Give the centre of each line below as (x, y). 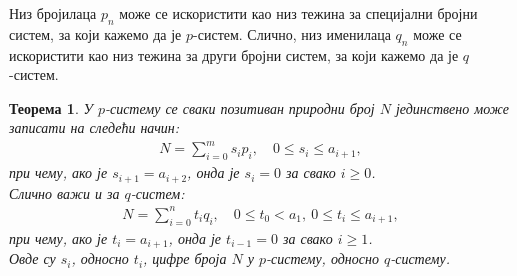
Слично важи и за (64, 192)
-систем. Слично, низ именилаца (292, 33)
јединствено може (452, 107)
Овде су (32, 258)
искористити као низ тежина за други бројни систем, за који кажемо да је (234, 54)
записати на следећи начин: (94, 127)
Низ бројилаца (53, 13)
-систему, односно (322, 258)
